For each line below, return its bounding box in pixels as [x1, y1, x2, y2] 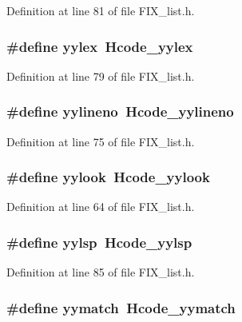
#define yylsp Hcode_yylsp [6, 232, 192, 252]
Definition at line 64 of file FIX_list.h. [6, 198, 195, 215]
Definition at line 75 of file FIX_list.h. [6, 133, 195, 149]
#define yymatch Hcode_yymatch [6, 297, 236, 317]
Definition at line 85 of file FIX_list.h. [6, 264, 195, 280]
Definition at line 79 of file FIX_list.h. [6, 67, 195, 84]
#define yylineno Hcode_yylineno [6, 101, 234, 121]
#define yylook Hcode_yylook [6, 167, 210, 187]
